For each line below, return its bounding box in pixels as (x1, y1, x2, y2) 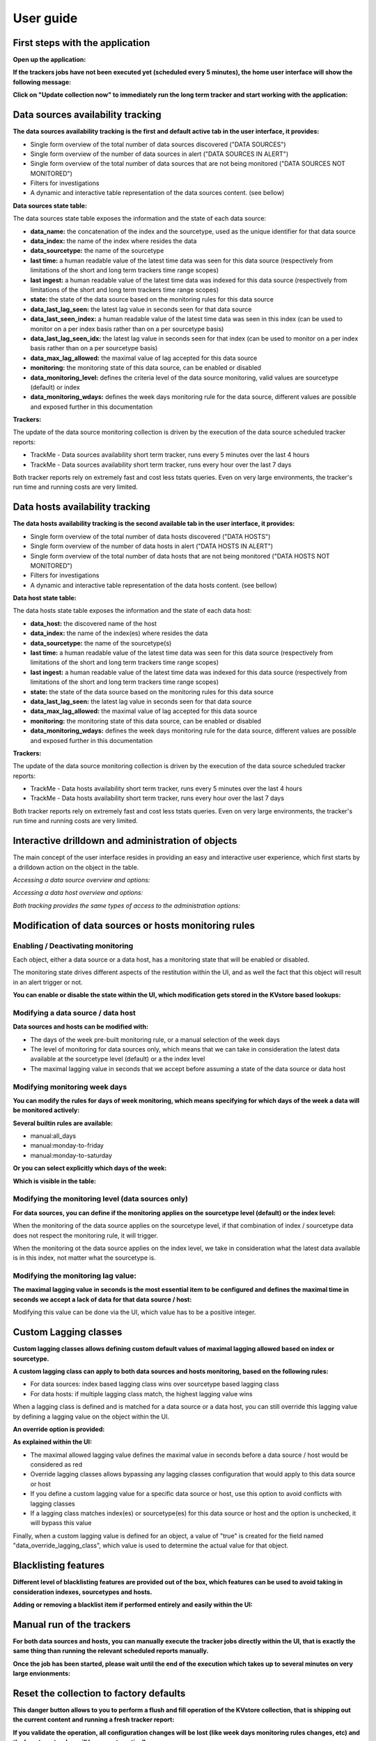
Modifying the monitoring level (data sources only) (13, 1194, 188, 1204)
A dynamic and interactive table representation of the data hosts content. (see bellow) (30, 581, 278, 589)
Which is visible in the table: (13, 1177, 97, 1185)
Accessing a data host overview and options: (13, 889, 143, 897)
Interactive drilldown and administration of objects (13, 835, 237, 847)
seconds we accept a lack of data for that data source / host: (13, 1295, 192, 1304)
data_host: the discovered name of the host (30, 619, 157, 627)
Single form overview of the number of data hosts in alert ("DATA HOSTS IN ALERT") (30, 542, 274, 550)
